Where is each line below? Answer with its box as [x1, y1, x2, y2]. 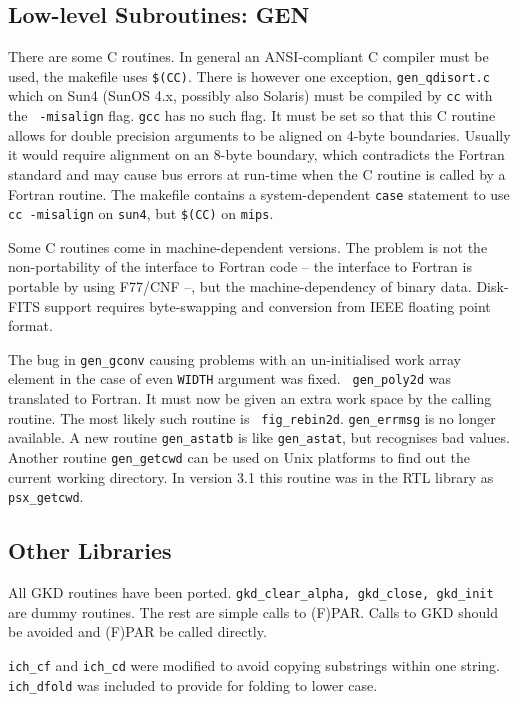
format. [8, 315, 53, 336]
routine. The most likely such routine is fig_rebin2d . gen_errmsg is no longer [8, 407, 496, 428]
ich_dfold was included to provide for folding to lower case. [8, 674, 378, 695]
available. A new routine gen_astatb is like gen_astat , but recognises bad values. [8, 427, 510, 448]
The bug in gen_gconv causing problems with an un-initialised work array [8, 348, 461, 369]
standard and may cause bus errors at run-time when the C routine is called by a [8, 163, 506, 184]
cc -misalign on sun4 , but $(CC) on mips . [8, 203, 274, 224]
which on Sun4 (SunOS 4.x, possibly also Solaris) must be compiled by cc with [8, 85, 493, 106]
